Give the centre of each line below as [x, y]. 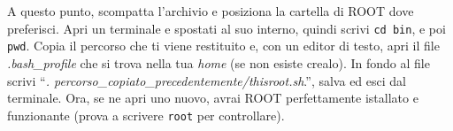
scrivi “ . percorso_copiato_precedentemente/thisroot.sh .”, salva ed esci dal [207, 80]
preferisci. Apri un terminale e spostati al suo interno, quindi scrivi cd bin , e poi [226, 28]
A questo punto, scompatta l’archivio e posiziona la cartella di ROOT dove [211, 11]
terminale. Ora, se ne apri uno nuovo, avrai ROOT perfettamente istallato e [213, 98]
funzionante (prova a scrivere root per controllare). [146, 115]
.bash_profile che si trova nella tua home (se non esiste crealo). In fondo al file [219, 62]
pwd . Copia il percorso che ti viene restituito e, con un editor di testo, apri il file [223, 46]
